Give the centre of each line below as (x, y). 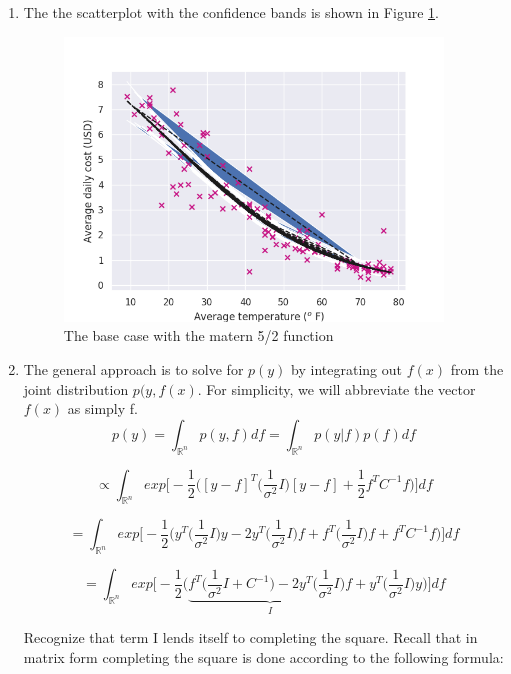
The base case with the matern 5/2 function (198, 335)
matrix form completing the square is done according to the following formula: (263, 656)
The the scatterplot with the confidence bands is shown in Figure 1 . (231, 12)
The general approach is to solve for (133, 368)
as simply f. (102, 408)
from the (477, 368)
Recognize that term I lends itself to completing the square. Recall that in (250, 637)
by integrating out (347, 368)
